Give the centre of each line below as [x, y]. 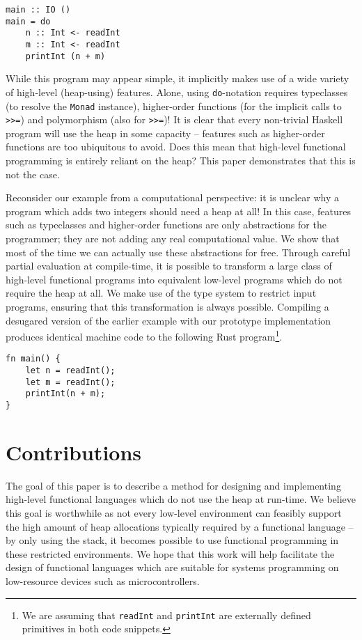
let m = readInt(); [70, 382]
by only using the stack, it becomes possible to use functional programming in [172, 540]
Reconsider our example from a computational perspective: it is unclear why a [172, 197]
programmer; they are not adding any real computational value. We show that [173, 238]
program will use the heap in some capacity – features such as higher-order [165, 133]
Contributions [74, 452]
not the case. [33, 174]
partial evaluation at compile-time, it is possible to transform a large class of [169, 266]
